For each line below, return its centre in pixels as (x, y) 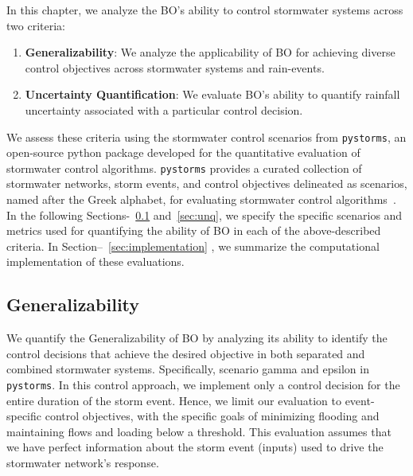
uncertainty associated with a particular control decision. (164, 109)
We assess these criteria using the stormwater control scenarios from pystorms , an (206, 137)
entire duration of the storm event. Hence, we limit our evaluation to (174, 400)
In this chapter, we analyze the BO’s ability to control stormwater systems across (205, 10)
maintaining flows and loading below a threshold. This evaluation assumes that (199, 431)
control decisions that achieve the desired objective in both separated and (186, 353)
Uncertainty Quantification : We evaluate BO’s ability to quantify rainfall (212, 94)
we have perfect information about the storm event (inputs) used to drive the (195, 447)
